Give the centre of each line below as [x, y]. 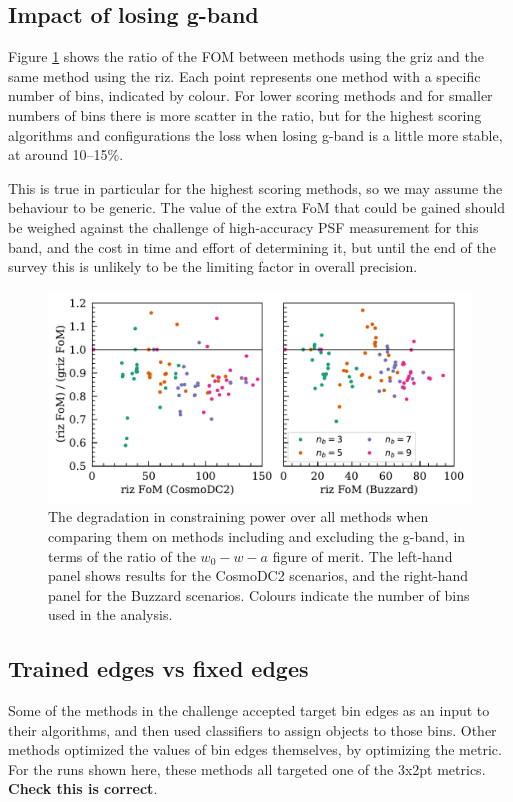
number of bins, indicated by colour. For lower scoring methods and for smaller [250, 95]
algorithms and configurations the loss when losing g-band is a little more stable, [255, 134]
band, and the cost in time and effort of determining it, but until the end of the [252, 246]
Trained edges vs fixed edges [158, 668]
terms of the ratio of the [122, 555]
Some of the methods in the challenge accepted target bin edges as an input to [249, 710]
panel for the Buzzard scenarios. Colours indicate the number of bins [259, 594]
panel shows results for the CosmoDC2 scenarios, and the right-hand [258, 575]
